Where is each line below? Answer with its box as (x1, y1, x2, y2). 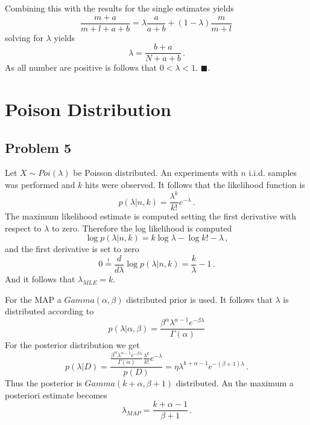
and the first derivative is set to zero (5, 242, 139, 255)
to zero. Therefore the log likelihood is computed (51, 221, 232, 234)
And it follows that (5, 273, 75, 285)
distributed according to (5, 305, 94, 317)
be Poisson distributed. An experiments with (73, 166, 238, 179)
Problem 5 (5, 138, 71, 157)
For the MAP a (5, 293, 62, 305)
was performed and (5, 178, 75, 191)
